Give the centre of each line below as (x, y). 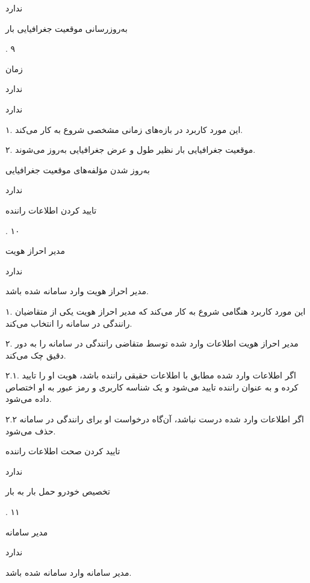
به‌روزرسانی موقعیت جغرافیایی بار (67, 28)
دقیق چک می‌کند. (36, 355)
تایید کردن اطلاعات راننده (51, 210)
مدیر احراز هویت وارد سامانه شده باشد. (77, 291)
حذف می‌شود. (31, 430)
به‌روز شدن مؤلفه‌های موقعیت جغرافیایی (78, 169)
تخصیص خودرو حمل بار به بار (58, 491)
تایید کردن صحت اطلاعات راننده (63, 451)
